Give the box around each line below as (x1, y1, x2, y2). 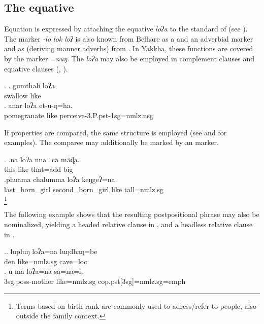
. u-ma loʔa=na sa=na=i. (4, 266, 83, 276)
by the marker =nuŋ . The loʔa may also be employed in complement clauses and (4, 53, 254, 63)
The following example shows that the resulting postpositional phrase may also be (4, 209, 259, 220)
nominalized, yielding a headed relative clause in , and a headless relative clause (4, 219, 253, 230)
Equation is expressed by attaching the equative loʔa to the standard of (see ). (4, 23, 248, 34)
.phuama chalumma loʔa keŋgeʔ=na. (4, 173, 117, 184)
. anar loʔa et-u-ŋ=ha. (4, 100, 73, 111)
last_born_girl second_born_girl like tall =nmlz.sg (4, 184, 163, 194)
